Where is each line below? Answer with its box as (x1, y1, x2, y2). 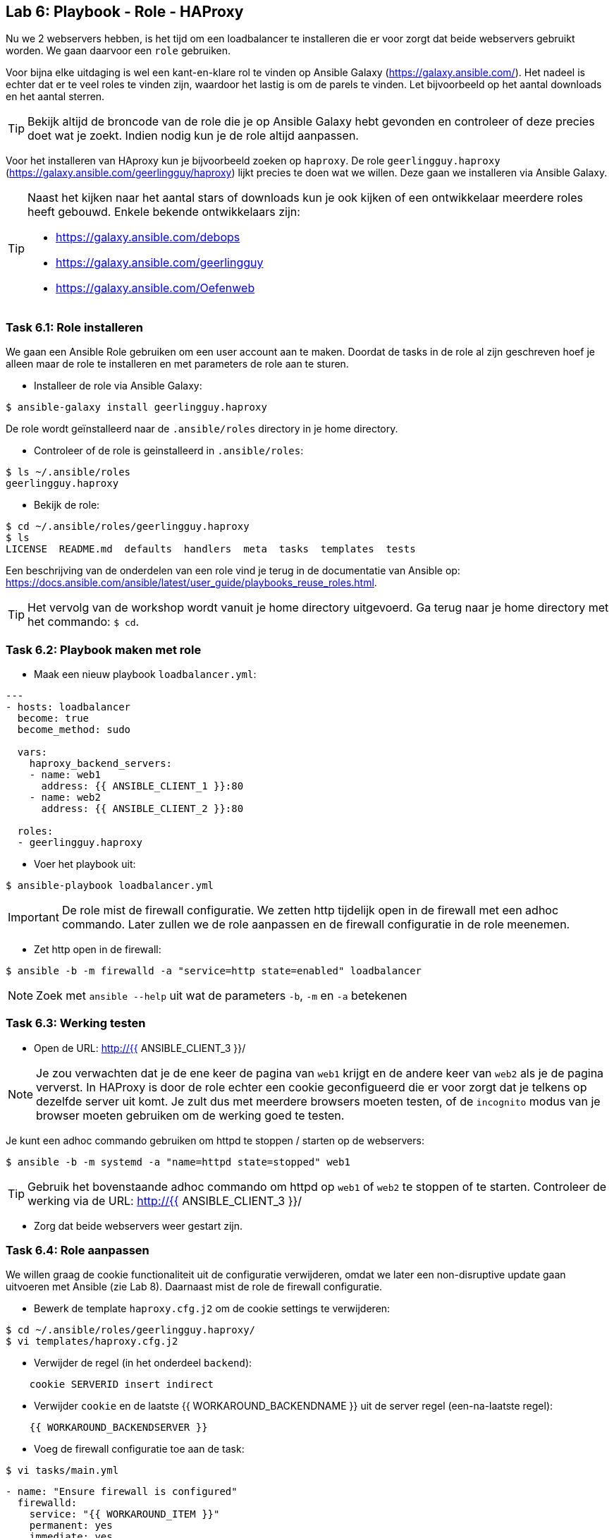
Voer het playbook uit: (34, 857, 136, 870)
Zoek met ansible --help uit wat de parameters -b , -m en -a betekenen (36, 988, 407, 1003)
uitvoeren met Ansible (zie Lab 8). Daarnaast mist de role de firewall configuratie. (6, 1280, 383, 1293)
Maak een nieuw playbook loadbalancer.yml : (34, 667, 257, 680)
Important (8, 909, 59, 924)
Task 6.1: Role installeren (6, 320, 144, 334)
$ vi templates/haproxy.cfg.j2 (6, 1336, 178, 1348)
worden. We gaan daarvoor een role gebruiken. (6, 44, 231, 57)
